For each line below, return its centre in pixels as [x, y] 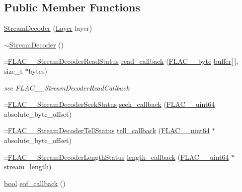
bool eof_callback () [35, 183]
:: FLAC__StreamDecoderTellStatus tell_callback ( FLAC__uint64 [107, 130]
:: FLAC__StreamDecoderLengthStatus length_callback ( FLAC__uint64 [117, 157]
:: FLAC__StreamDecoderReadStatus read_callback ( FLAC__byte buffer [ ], [121, 61]
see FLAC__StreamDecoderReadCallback [67, 87]
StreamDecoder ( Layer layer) [48, 28]
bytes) [38, 71]
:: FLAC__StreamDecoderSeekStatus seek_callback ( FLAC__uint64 [110, 104]
